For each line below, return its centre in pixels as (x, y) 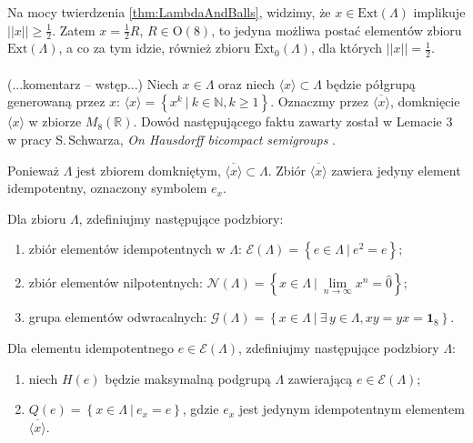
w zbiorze (55, 121)
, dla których (347, 48)
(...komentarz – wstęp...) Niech (93, 83)
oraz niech (247, 83)
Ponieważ (33, 170)
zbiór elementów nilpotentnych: (116, 282)
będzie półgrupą (371, 83)
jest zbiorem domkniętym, (149, 170)
